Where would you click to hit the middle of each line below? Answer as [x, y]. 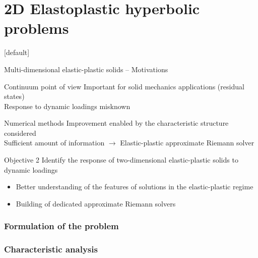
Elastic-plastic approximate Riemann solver [187, 143]
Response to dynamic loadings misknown [67, 106]
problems [37, 28]
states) [14, 96]
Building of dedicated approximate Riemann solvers [96, 203]
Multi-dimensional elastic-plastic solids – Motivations [86, 69]
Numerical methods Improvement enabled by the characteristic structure [116, 123]
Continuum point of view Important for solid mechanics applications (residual [124, 86]
